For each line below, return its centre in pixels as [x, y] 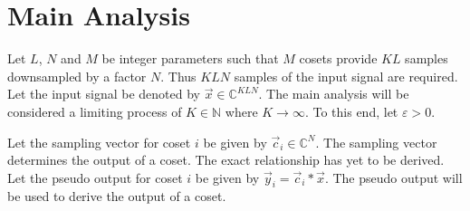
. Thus [178, 76]
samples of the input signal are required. [346, 76]
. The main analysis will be [334, 94]
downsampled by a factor [77, 76]
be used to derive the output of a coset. [117, 196]
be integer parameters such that [190, 58]
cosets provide [338, 58]
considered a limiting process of [95, 111]
